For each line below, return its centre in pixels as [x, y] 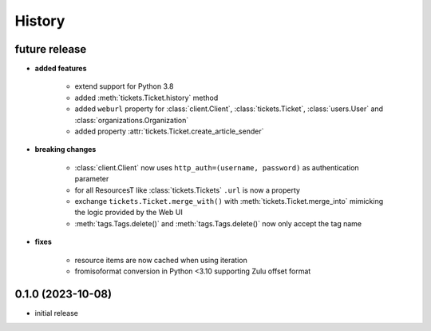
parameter [92, 179]
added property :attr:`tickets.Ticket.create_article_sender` [169, 131]
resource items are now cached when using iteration [161, 260]
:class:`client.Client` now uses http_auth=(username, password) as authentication [217, 167]
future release [51, 49]
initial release [57, 313]
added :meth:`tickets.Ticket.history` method [146, 98]
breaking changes [65, 150]
